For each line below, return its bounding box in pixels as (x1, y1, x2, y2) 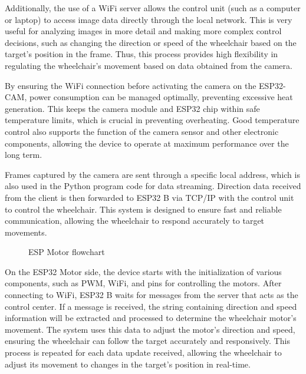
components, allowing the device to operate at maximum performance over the (5, 137, 289, 149)
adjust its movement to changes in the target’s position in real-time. (5, 358, 251, 370)
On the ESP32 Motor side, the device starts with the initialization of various (5, 265, 282, 277)
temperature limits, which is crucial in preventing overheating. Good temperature (5, 114, 300, 126)
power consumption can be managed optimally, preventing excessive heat (29, 91, 293, 103)
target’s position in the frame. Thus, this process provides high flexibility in (5, 48, 278, 60)
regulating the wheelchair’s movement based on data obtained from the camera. (5, 59, 292, 71)
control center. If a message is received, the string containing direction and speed (5, 300, 297, 312)
